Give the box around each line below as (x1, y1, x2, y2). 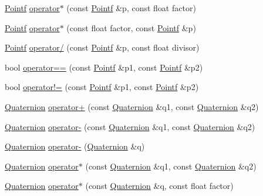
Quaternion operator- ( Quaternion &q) (5, 140, 145, 152)
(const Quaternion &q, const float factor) (85, 180, 234, 192)
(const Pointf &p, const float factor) (66, 2, 196, 14)
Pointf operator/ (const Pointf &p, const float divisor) (5, 41, 200, 54)
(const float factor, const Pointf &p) (66, 21, 196, 34)
